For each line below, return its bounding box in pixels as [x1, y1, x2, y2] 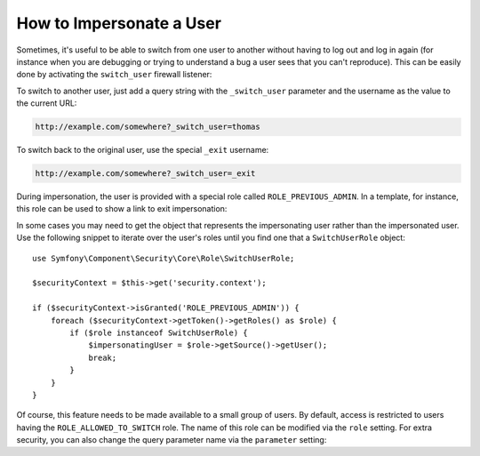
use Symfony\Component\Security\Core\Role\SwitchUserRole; [32, 253, 295, 263]
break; [88, 352, 117, 363]
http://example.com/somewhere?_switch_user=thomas [35, 122, 261, 132]
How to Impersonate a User [16, 13, 222, 33]
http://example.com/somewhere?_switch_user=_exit [35, 169, 256, 179]
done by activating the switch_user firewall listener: [16, 69, 212, 80]
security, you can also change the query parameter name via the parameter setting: [16, 435, 327, 445]
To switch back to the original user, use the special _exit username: [16, 145, 269, 156]
